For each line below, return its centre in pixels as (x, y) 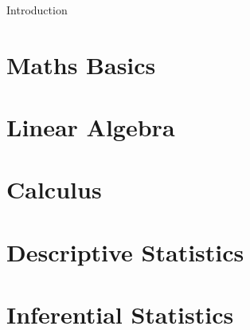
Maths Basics (81, 64)
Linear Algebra (91, 127)
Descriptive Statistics (125, 251)
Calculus (54, 189)
